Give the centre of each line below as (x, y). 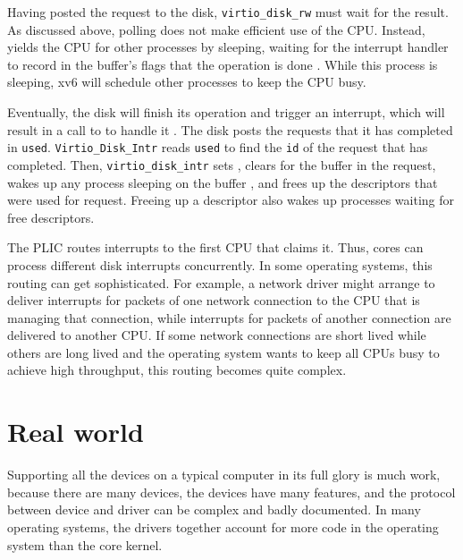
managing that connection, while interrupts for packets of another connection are (229, 317)
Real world (76, 432)
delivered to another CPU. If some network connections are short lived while (217, 335)
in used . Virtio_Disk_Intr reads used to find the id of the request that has (218, 147)
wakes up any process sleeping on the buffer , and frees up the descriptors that (223, 182)
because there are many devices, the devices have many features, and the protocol (231, 492)
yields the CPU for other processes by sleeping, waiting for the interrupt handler (228, 47)
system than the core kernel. (85, 544)
